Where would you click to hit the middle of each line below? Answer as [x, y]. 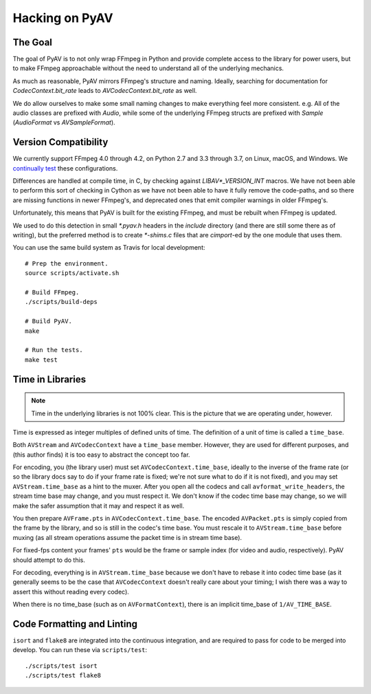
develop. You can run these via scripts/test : [80, 650]
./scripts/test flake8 [63, 675]
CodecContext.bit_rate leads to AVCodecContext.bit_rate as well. [105, 91]
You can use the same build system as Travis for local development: [109, 248]
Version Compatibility [60, 142]
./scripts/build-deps [61, 302]
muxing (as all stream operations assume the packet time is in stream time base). [127, 537]
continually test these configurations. [65, 168]
